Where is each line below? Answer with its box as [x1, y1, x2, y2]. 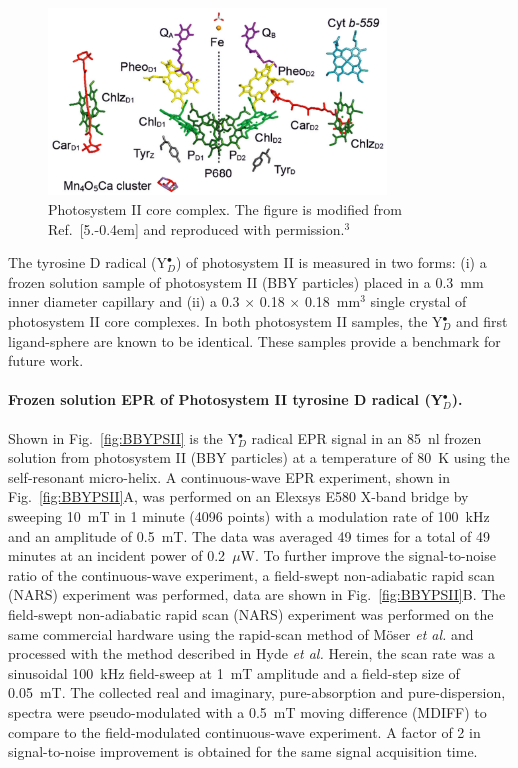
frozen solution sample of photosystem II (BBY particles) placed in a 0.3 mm [8, 271, 484, 292]
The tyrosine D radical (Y [8, 252, 168, 273]
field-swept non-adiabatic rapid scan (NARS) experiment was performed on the [8, 603, 494, 624]
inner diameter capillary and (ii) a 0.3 [8, 291, 240, 312]
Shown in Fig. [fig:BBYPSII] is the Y [8, 427, 238, 448]
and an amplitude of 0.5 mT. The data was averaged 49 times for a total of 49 [8, 525, 491, 546]
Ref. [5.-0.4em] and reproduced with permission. [48, 218, 345, 239]
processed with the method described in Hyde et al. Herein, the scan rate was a [8, 643, 496, 664]
